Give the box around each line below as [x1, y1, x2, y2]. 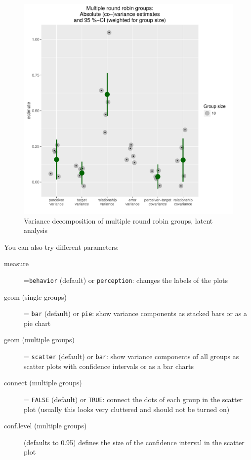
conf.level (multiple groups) [4, 420, 87, 431]
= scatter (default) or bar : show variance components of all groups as [24, 351, 239, 362]
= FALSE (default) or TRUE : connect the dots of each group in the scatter [24, 394, 243, 404]
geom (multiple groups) [4, 334, 75, 345]
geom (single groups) [4, 291, 67, 302]
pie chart [24, 318, 51, 328]
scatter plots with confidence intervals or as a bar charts [24, 361, 194, 371]
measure [4, 258, 29, 269]
